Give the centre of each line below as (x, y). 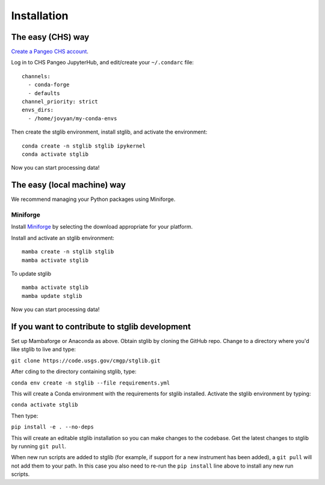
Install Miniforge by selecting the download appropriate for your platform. (102, 227)
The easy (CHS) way (50, 37)
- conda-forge (49, 85)
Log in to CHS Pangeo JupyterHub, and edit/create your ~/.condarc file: (102, 63)
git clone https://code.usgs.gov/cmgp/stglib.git (86, 360)
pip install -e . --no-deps (53, 427)
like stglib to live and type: (44, 350)
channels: (36, 76)
